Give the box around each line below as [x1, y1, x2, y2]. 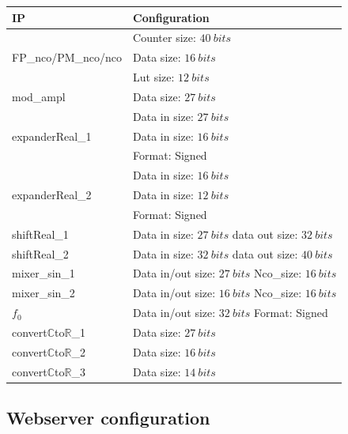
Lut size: [133, 69, 175, 85]
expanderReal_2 [12, 187, 92, 203]
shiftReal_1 [12, 225, 69, 242]
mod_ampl [12, 88, 66, 104]
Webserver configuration [6, 406, 210, 430]
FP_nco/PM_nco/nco [12, 49, 123, 66]
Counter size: [133, 29, 196, 46]
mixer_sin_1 [12, 265, 75, 281]
